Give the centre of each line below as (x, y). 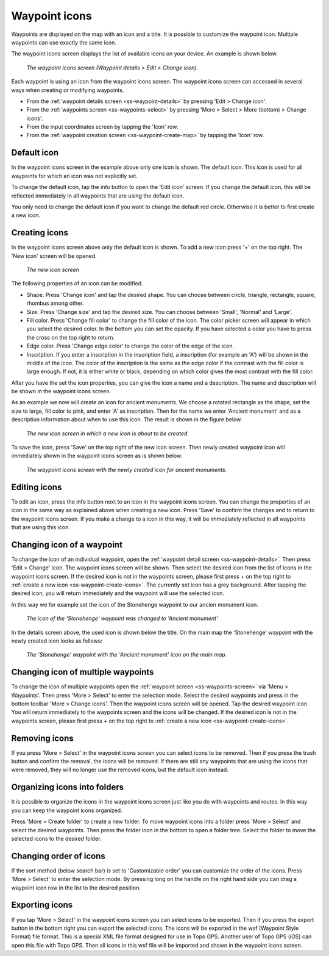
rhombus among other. (55, 303)
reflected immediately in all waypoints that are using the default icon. (98, 196)
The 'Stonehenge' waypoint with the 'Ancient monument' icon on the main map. (127, 655)
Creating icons (40, 233)
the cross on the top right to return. (71, 337)
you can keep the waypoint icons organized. (67, 810)
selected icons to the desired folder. (56, 838)
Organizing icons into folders (68, 787)
